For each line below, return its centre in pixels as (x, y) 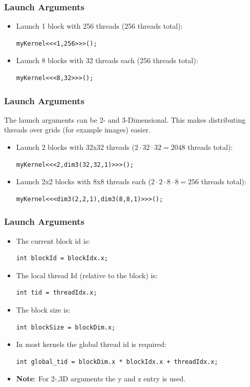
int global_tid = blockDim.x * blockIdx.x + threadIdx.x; (117, 362)
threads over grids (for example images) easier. (77, 130)
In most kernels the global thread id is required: (91, 344)
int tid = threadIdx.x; (57, 293)
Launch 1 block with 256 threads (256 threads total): (99, 26)
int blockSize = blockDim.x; (66, 327)
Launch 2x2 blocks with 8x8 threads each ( (84, 181)
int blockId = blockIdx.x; (62, 258)
